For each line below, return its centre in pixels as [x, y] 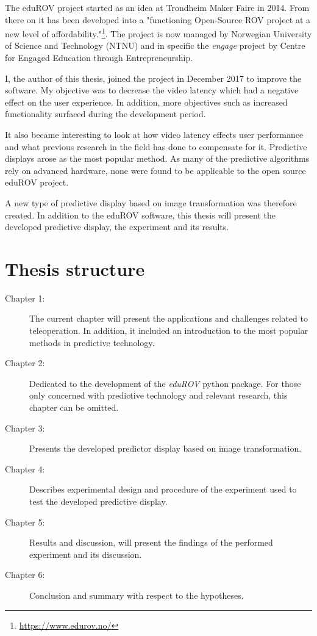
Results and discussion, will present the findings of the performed [151, 542]
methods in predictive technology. [92, 342]
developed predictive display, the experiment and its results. [117, 227]
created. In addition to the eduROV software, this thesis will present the [141, 215]
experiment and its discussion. [86, 554]
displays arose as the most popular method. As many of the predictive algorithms [157, 158]
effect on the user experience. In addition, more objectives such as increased [146, 102]
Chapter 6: [25, 575]
